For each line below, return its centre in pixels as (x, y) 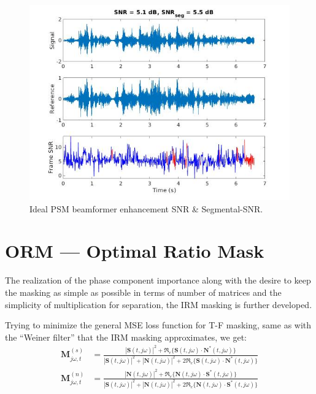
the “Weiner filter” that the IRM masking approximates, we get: (126, 337)
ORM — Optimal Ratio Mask (135, 251)
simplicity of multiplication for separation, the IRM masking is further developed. (159, 304)
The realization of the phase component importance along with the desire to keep (158, 280)
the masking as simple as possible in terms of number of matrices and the (143, 292)
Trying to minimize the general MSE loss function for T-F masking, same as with (158, 325)
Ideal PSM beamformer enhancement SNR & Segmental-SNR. (146, 208)
